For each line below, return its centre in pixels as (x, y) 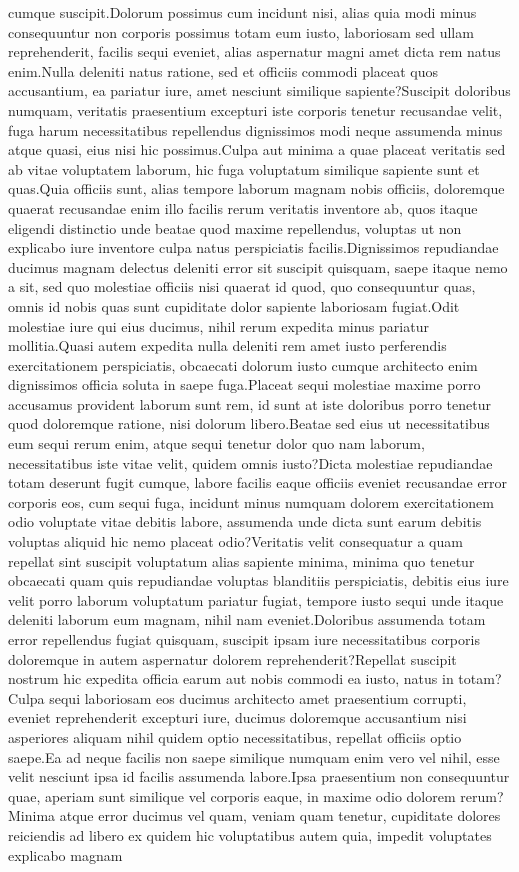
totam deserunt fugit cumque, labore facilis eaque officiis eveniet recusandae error (258, 482)
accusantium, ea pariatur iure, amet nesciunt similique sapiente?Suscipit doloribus (259, 90)
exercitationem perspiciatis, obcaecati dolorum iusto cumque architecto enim (243, 364)
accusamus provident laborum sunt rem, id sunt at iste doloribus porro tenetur (249, 403)
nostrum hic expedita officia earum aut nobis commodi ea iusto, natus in (231, 678)
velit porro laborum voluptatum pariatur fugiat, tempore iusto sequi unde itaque (256, 599)
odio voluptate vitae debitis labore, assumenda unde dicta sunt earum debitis (245, 521)
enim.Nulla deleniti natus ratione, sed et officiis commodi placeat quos (223, 70)
